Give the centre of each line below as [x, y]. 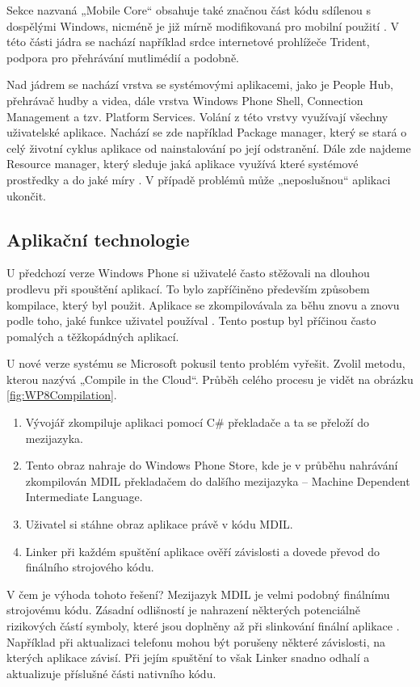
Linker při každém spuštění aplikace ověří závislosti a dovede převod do [202, 551]
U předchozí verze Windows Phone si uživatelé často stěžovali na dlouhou [188, 273]
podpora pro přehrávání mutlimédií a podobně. [123, 57]
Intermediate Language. [84, 497]
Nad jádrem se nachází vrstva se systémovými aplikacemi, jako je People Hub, [200, 84]
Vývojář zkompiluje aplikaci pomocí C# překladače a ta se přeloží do [197, 422]
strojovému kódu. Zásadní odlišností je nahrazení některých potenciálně [183, 610]
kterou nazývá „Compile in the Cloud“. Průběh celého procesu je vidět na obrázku [210, 379]
